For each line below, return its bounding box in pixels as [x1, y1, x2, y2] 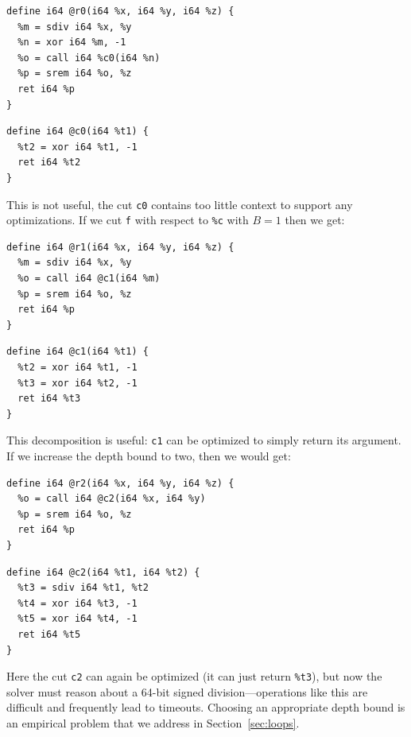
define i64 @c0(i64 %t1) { [6, 126, 149, 138]
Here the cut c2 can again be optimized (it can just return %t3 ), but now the [6, 668, 382, 685]
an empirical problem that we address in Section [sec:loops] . [6, 715, 300, 731]
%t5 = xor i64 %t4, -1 [17, 613, 138, 625]
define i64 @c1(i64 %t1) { [6, 346, 149, 358]
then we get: [285, 211, 345, 228]
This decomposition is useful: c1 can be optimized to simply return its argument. [6, 432, 401, 448]
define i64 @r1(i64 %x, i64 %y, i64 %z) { [6, 241, 235, 253]
